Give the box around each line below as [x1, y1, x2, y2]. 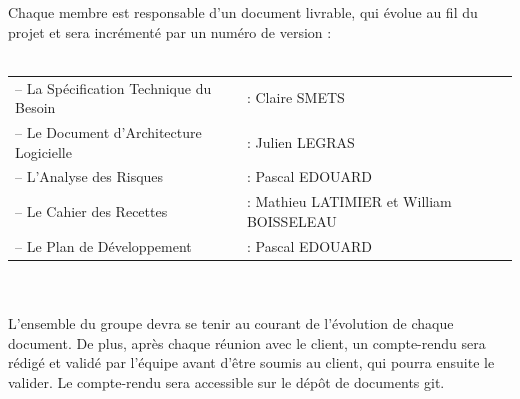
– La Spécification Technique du [15, 77, 212, 98]
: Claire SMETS [246, 87, 345, 108]
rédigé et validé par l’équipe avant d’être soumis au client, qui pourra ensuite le [8, 352, 495, 373]
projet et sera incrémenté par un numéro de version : [8, 21, 332, 42]
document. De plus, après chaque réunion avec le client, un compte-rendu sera [8, 332, 486, 353]
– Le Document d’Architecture [15, 121, 202, 142]
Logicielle [15, 141, 72, 162]
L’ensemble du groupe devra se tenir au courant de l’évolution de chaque [8, 312, 454, 333]
